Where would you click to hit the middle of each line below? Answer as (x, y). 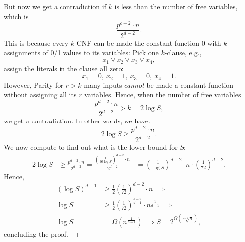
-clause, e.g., (183, 52)
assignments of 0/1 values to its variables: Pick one (81, 52)
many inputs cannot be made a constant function (159, 85)
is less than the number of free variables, (176, 6)
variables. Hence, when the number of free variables (163, 94)
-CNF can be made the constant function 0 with (148, 42)
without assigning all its (40, 94)
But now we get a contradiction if (55, 6)
